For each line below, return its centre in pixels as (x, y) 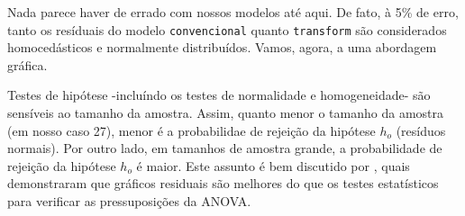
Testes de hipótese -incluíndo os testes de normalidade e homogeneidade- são (219, 95)
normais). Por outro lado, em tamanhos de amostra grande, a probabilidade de (225, 148)
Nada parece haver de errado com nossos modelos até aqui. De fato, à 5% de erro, (233, 12)
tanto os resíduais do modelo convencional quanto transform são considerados (227, 29)
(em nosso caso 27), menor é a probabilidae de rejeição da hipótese (191, 130)
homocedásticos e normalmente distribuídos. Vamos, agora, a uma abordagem (222, 47)
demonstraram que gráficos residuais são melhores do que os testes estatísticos (223, 183)
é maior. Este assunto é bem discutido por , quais (273, 165)
